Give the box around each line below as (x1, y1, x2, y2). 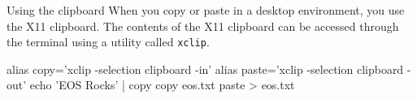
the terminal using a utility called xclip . (7, 33, 210, 50)
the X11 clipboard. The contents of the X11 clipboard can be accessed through (7, 17, 399, 34)
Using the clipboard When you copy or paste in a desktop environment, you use (7, 2, 405, 18)
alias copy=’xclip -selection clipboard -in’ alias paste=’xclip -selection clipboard (7, 60, 404, 77)
